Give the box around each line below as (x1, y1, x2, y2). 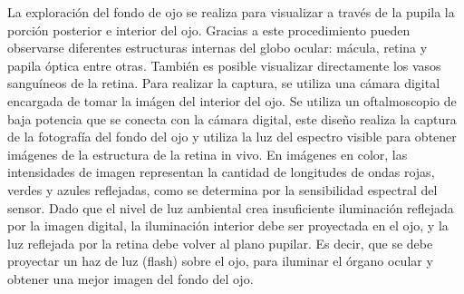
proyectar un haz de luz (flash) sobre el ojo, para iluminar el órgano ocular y (7, 251, 433, 270)
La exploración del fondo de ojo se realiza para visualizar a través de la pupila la (7, 3, 455, 21)
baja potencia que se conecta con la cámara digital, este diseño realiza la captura (7, 109, 457, 128)
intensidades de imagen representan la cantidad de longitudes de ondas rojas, (7, 162, 435, 181)
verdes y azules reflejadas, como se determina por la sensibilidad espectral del (7, 180, 438, 199)
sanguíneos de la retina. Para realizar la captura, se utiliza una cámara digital (7, 73, 440, 93)
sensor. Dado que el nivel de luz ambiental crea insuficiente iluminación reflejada (7, 198, 454, 217)
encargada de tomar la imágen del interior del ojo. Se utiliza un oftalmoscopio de (7, 91, 457, 110)
